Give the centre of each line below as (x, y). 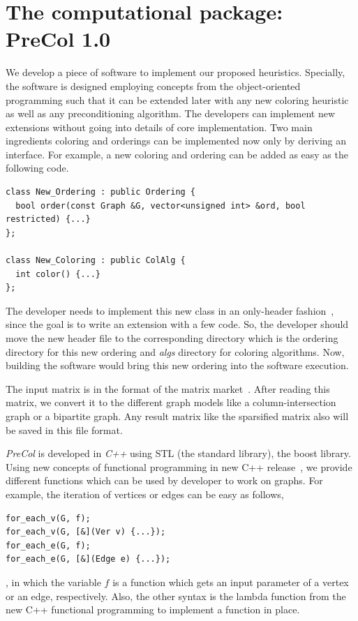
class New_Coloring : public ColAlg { (96, 261)
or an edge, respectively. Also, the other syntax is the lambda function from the (176, 596)
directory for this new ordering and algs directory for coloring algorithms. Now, (175, 351)
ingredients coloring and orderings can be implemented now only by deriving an (176, 141)
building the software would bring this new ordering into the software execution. (177, 365)
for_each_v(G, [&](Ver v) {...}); (86, 532)
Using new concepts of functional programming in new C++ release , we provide (179, 466)
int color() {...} (58, 274)
